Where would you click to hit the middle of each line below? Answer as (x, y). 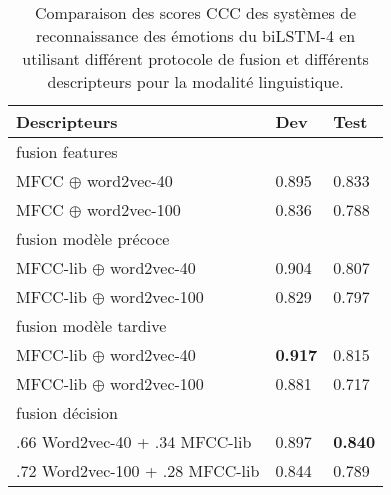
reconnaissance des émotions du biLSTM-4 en (195, 35)
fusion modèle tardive (91, 325)
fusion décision (67, 412)
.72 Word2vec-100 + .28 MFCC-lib (138, 470)
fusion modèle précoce (93, 238)
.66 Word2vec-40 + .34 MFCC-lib (134, 441)
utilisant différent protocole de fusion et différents (195, 58)
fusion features (67, 151)
